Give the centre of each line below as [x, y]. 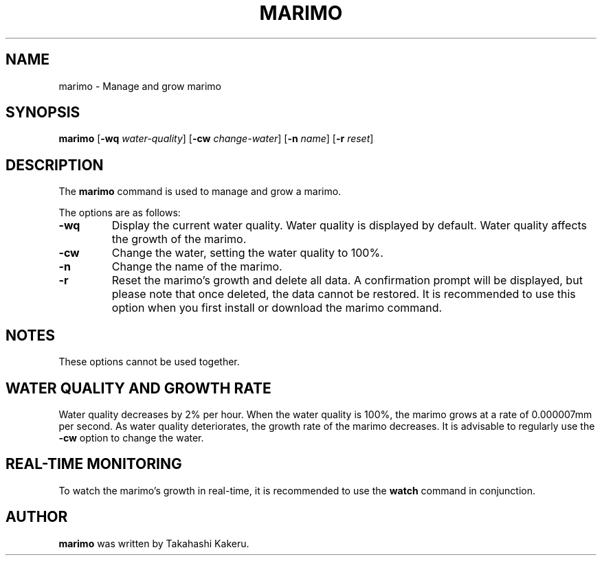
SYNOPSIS [43, 113]
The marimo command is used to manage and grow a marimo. [200, 192]
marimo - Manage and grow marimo [140, 86]
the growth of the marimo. [179, 239]
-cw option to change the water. [131, 437]
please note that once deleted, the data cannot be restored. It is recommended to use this [344, 294]
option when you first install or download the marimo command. [277, 308]
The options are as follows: [120, 213]
